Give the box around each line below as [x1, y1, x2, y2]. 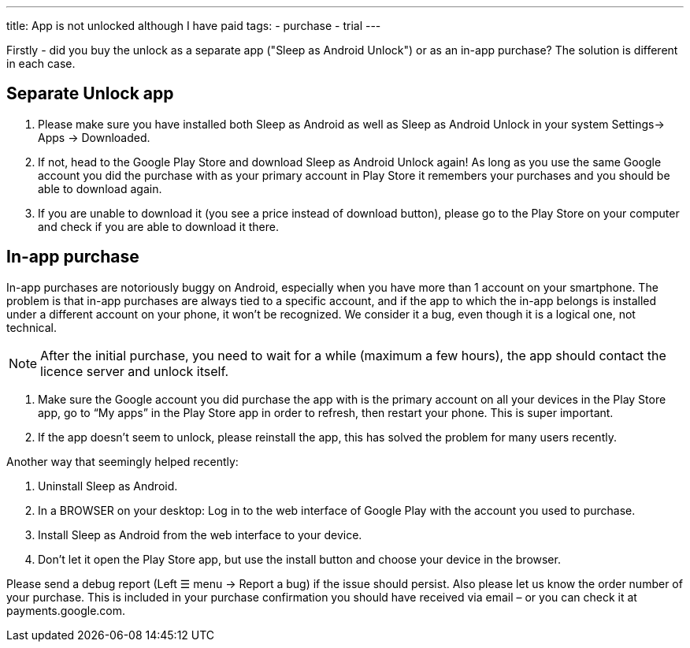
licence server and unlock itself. [40, 363, 229, 379]
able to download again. [38, 181, 162, 196]
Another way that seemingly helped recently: [6, 454, 239, 468]
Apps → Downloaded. [38, 130, 150, 144]
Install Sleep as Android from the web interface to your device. [38, 527, 362, 542]
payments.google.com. [6, 603, 126, 617]
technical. [6, 320, 57, 334]
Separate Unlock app [6, 84, 174, 104]
